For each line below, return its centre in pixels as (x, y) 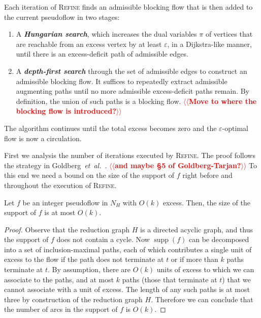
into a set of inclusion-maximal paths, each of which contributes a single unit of (128, 249)
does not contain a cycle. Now (103, 239)
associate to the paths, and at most (59, 279)
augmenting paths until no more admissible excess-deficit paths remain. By (133, 91)
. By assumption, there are (89, 269)
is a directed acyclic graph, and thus (197, 229)
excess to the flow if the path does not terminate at (84, 259)
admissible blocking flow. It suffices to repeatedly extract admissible (122, 81)
